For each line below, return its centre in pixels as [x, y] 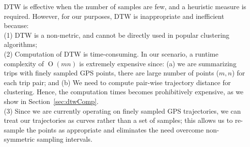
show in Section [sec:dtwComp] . [51, 101]
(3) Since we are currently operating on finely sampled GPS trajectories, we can [123, 110]
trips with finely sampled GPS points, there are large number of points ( [111, 73]
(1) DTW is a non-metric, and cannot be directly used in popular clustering [117, 35]
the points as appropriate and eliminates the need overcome [115, 129]
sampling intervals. [65, 139]
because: [16, 25]
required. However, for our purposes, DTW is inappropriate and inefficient [114, 16]
